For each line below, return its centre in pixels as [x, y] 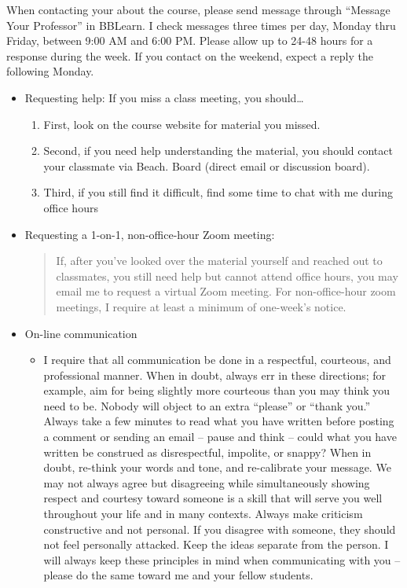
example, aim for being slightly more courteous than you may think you [217, 390]
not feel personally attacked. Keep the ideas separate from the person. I [216, 544]
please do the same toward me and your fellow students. [178, 575]
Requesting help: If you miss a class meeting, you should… [164, 97]
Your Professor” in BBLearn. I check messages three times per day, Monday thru [201, 25]
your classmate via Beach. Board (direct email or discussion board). [207, 165]
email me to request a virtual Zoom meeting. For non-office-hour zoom [226, 291]
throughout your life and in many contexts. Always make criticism [203, 514]
